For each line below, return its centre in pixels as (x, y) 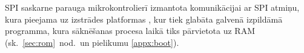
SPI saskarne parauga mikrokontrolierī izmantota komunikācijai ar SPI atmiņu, (152, 7)
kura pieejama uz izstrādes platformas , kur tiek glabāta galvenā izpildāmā (144, 19)
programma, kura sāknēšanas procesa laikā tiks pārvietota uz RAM (130, 31)
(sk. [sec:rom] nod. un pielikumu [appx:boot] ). (92, 42)
